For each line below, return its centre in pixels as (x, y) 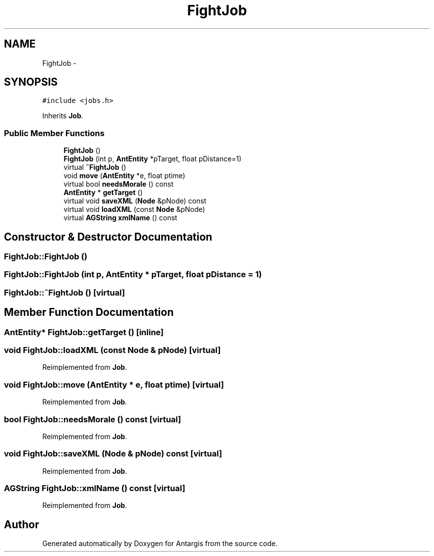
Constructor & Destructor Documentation (108, 237)
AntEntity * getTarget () (103, 193)
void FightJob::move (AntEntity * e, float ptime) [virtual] (114, 384)
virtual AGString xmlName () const (120, 218)
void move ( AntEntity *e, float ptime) (124, 176)
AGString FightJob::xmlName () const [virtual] (95, 488)
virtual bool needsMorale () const (119, 184)
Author (22, 524)
